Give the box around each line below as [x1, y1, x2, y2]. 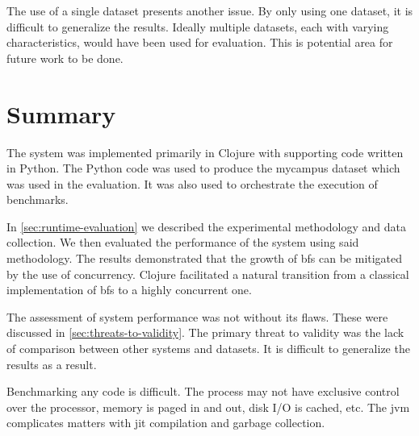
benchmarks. [6, 191, 69, 208]
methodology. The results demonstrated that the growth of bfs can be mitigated [6, 250, 403, 267]
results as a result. [6, 355, 97, 372]
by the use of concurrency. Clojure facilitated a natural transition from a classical [6, 265, 409, 282]
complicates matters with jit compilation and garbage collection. [6, 414, 325, 431]
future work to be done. [6, 49, 124, 66]
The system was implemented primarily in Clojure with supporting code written [6, 143, 404, 160]
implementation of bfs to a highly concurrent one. [6, 281, 252, 298]
